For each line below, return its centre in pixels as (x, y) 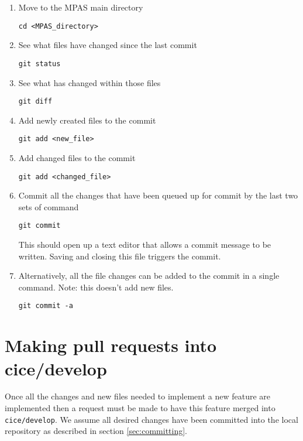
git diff (35, 102)
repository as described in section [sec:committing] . (96, 431)
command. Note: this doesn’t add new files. (96, 287)
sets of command (49, 206)
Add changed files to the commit (77, 158)
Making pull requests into (111, 345)
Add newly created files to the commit (87, 120)
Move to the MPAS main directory (81, 7)
